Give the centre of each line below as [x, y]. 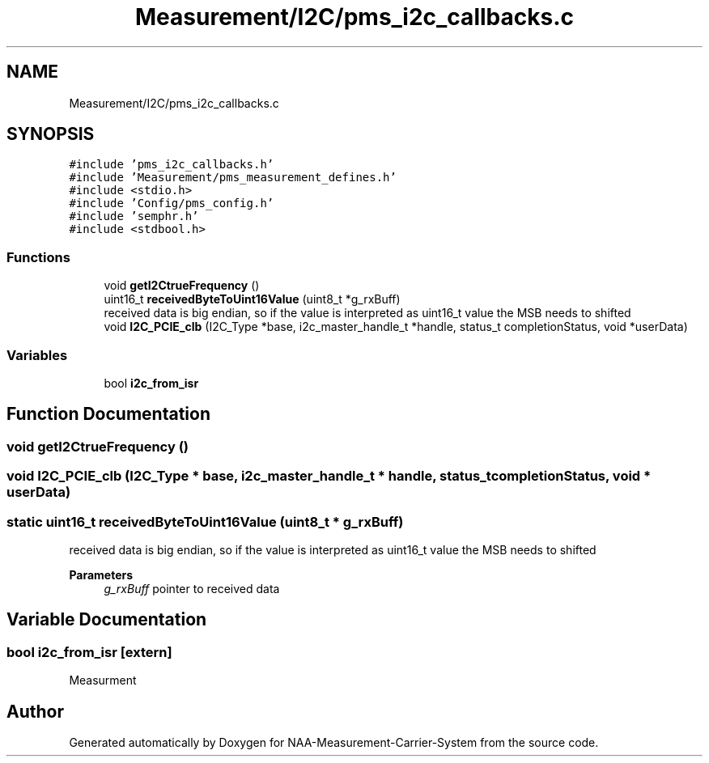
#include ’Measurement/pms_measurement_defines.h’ [233, 178]
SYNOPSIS [51, 134]
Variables [37, 355]
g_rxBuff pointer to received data [192, 588]
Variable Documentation [107, 620]
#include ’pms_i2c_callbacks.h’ [172, 165]
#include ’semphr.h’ [134, 216]
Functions [38, 257]
